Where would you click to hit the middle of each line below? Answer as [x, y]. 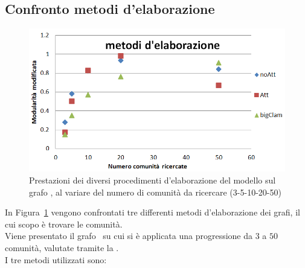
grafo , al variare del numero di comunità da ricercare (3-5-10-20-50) [155, 192]
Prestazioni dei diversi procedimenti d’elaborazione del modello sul [152, 180]
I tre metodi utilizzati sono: [56, 259]
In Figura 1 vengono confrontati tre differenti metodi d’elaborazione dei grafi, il [152, 212]
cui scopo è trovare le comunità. [64, 224]
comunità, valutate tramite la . [62, 247]
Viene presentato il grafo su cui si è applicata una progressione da [129, 236]
